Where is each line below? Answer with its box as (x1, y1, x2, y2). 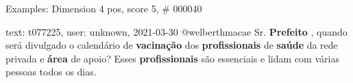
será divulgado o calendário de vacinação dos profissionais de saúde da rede (5, 38, 338, 52)
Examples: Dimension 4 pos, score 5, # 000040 (5, 1, 202, 15)
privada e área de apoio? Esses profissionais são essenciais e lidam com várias (5, 51, 339, 65)
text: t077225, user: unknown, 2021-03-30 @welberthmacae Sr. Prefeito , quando (5, 24, 348, 38)
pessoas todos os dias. (5, 64, 97, 79)
